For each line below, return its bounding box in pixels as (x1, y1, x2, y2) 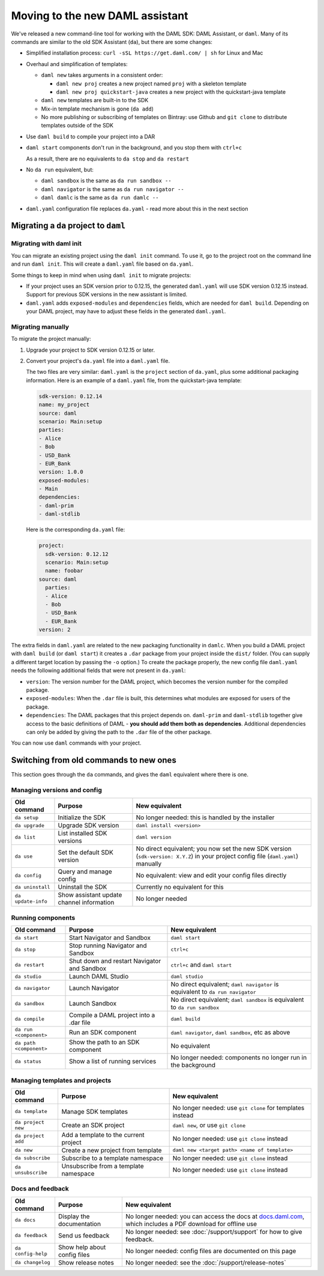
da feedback (14, 1232, 47, 1239)
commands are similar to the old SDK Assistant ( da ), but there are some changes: (11, 38, 213, 45)
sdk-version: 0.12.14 (38, 392, 103, 400)
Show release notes (58, 1258, 114, 1266)
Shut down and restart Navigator (69, 957, 161, 965)
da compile (14, 1016, 45, 1022)
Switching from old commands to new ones (11, 755, 176, 766)
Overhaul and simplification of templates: (26, 60, 128, 67)
